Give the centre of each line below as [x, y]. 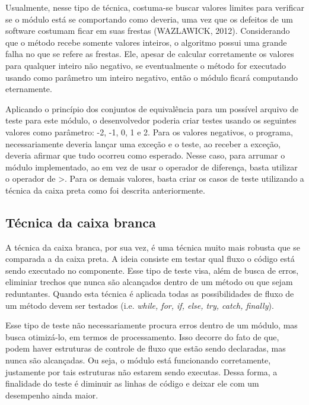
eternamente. [29, 89]
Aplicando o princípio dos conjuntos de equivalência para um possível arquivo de [152, 108]
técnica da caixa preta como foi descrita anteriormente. [105, 190]
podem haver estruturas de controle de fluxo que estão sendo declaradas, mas [146, 348]
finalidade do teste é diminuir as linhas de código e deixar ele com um [132, 383]
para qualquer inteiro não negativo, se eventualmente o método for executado [146, 65]
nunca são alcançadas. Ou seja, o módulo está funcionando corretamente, [138, 360]
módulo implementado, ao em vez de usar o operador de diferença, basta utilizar [152, 167]
